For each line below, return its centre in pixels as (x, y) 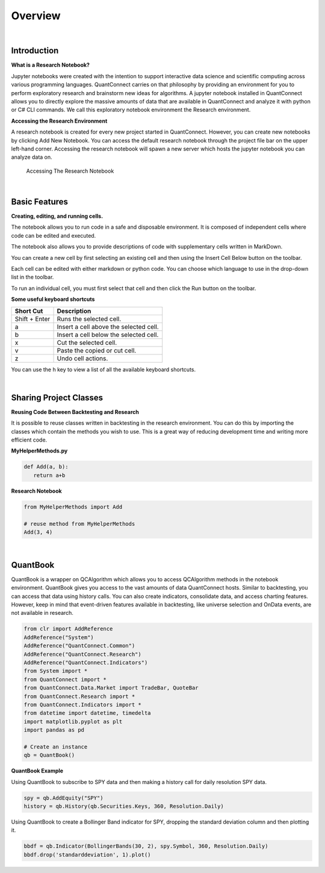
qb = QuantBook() (49, 755)
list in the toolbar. (32, 277)
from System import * (56, 671)
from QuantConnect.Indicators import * (82, 705)
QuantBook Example (37, 771)
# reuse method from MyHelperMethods (79, 524)
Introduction (35, 51)
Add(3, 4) (38, 532)
